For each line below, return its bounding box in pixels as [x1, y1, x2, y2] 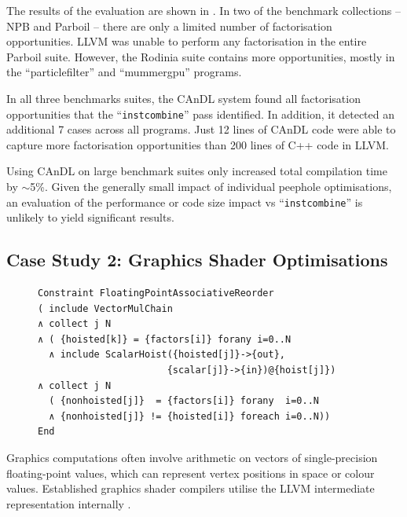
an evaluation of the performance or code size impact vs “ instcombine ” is [6, 193, 363, 210]
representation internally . [6, 495, 131, 511]
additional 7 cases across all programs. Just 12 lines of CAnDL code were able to [6, 121, 396, 137]
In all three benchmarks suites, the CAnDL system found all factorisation [6, 90, 361, 106]
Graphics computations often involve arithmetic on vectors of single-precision [6, 449, 378, 465]
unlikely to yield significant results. [6, 209, 174, 225]
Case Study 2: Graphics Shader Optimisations [6, 247, 388, 272]
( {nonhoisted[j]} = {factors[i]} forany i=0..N [49, 395, 319, 407]
